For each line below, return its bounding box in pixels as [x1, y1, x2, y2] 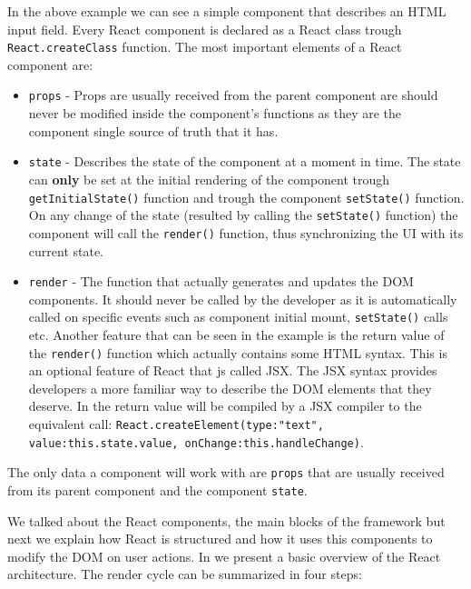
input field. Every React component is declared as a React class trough [7, 19, 402, 38]
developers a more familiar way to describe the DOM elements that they [28, 378, 432, 397]
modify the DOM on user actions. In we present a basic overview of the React [7, 546, 441, 565]
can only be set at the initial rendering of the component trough [28, 169, 390, 188]
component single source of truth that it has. [28, 121, 279, 140]
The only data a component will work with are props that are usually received [7, 463, 445, 482]
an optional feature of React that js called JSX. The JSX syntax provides [28, 361, 437, 380]
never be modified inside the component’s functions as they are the [28, 104, 402, 123]
